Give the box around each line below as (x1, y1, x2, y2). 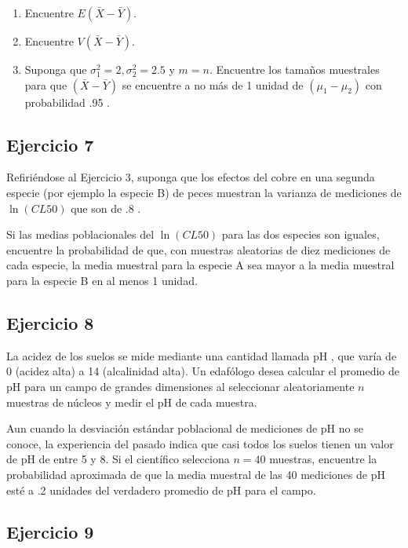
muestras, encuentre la (269, 451, 377, 467)
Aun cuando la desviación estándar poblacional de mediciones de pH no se (6, 420, 363, 437)
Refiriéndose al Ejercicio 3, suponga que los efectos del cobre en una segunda (6, 169, 375, 185)
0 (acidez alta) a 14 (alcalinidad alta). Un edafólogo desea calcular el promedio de (6, 363, 400, 379)
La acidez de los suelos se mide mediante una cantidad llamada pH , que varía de (6, 347, 397, 364)
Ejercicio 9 (6, 520, 94, 544)
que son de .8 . (71, 199, 141, 216)
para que (24, 76, 67, 93)
